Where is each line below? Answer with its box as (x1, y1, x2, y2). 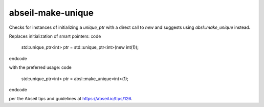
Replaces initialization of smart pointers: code (9, 33, 101, 39)
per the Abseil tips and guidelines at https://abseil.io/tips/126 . (9, 96, 132, 102)
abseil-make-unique (9, 7, 94, 18)
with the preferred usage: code (9, 64, 72, 70)
